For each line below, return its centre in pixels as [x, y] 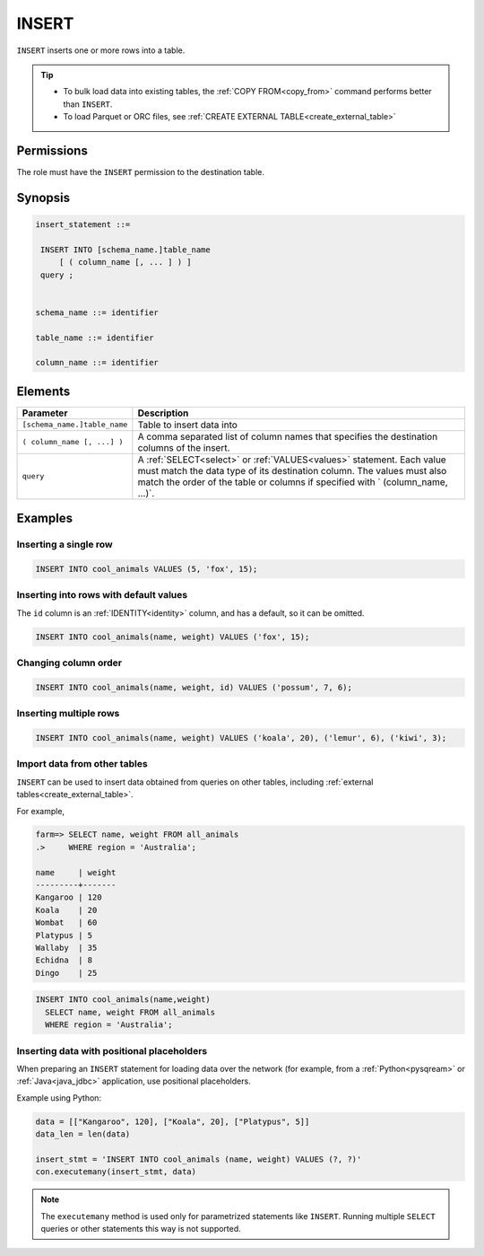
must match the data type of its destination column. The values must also [292, 470]
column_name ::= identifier [97, 363]
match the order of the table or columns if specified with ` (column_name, [293, 482]
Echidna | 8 [64, 960]
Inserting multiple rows [68, 714]
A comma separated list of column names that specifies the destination [288, 436]
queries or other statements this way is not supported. [141, 1228]
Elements [43, 391]
